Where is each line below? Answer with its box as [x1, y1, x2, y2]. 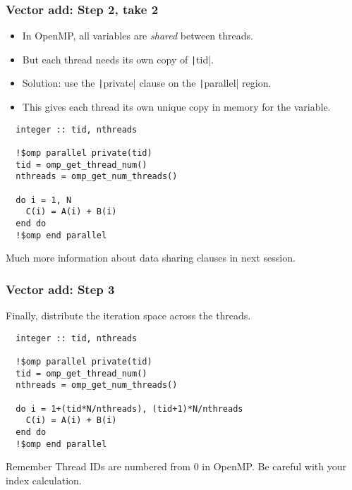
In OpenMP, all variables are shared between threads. [22, 28, 253, 43]
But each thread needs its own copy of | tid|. [22, 51, 214, 66]
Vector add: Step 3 [6, 280, 115, 298]
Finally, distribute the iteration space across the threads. [6, 308, 251, 323]
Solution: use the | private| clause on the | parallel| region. [22, 75, 272, 90]
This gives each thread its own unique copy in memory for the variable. [22, 99, 331, 114]
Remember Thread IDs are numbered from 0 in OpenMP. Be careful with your [6, 459, 346, 474]
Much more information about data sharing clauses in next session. [6, 250, 296, 265]
